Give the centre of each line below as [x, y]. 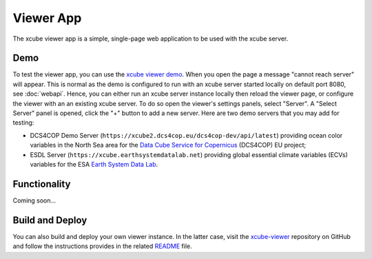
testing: [23, 123]
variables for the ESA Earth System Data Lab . [94, 164]
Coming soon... [34, 200]
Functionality [42, 184]
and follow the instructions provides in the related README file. [102, 246]
